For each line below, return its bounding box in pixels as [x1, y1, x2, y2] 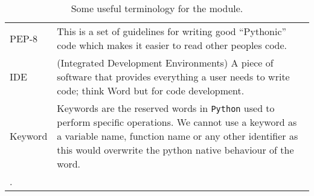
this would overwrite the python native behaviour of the [57, 143, 294, 157]
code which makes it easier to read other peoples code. [57, 38, 287, 52]
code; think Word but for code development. [57, 83, 245, 97]
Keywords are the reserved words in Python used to [57, 101, 275, 115]
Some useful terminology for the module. [71, 1, 243, 15]
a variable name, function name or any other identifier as [57, 129, 298, 143]
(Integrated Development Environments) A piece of [57, 56, 274, 70]
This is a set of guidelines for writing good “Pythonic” [57, 24, 287, 38]
